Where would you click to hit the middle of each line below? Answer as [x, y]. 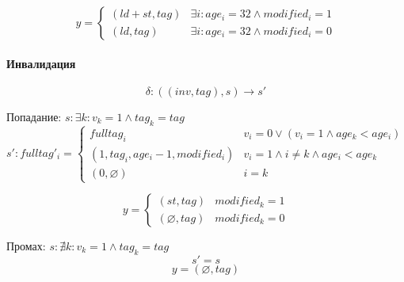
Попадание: [34, 116]
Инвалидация [41, 63]
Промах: [26, 246]
